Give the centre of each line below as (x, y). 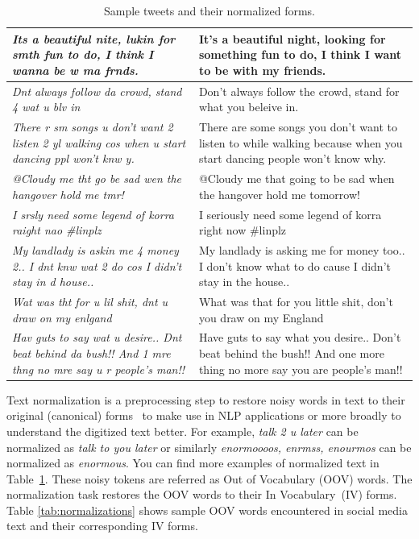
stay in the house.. (244, 282)
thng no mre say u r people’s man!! (99, 369)
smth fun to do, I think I (83, 54)
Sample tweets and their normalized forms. (209, 10)
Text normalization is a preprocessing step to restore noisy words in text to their (206, 399)
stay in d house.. (53, 282)
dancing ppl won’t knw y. (73, 158)
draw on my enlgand (62, 317)
